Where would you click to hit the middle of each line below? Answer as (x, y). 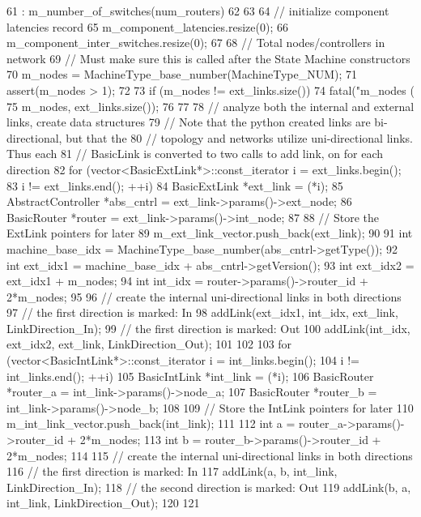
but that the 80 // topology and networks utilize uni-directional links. (239, 137)
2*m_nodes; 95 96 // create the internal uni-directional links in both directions (204, 296)
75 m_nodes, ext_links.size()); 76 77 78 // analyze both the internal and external (210, 106)
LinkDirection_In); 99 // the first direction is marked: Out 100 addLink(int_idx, (208, 328)
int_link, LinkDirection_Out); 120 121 (103, 503)
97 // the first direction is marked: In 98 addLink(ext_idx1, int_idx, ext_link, (202, 312)
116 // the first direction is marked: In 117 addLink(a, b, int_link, (172, 471)
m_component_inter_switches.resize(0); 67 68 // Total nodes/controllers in (196, 43)
